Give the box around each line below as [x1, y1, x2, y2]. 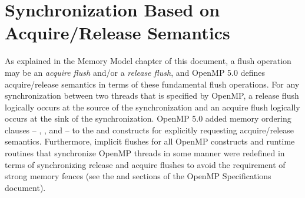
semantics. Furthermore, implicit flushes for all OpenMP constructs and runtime [5, 135, 295, 147]
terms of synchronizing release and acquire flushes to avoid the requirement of [5, 158, 286, 170]
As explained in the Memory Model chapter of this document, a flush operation [5, 55, 291, 67]
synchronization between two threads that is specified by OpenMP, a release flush [5, 89, 299, 102]
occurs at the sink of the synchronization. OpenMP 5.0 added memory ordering [5, 112, 291, 125]
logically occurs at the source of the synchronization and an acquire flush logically [5, 100, 300, 113]
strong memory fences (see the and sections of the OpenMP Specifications [5, 170, 271, 182]
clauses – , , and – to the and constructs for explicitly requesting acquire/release [5, 123, 294, 136]
